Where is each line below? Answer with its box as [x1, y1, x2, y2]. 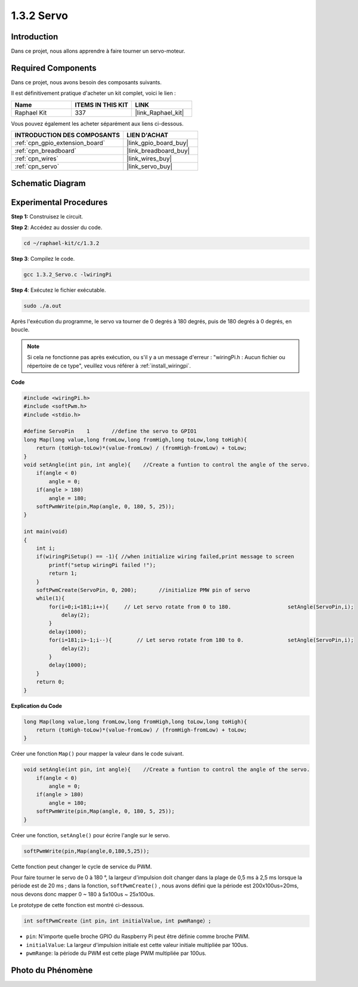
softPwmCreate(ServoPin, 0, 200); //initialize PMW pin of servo [36, 587, 251, 593]
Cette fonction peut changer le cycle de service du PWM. [11, 863, 152, 870]
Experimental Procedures [11, 197, 108, 207]
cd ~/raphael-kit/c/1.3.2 [23, 240, 100, 247]
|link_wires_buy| [126, 155, 172, 163]
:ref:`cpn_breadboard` [14, 147, 77, 155]
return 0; [36, 678, 65, 686]
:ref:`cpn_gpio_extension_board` [14, 139, 106, 147]
